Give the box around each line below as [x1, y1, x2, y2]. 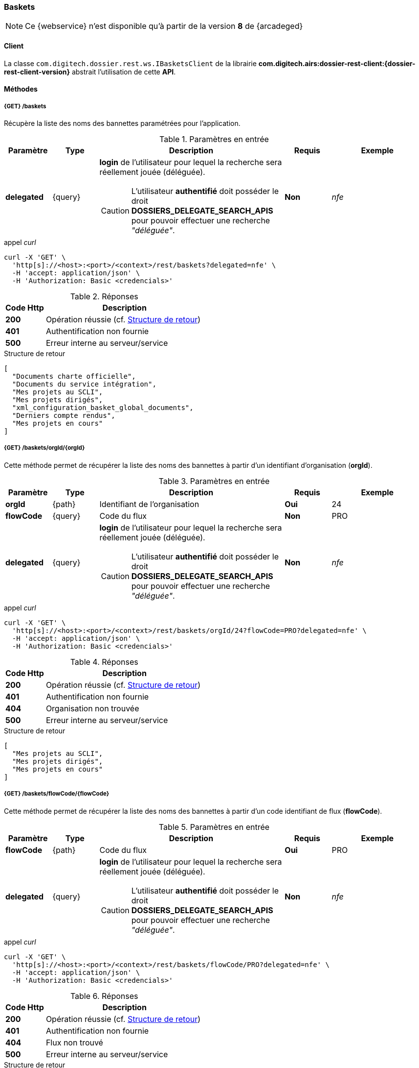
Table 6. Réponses [70, 991, 138, 1001]
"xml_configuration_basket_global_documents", [12, 403, 194, 412]
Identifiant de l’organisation [99, 499, 199, 509]
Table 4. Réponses [70, 656, 138, 667]
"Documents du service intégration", [12, 380, 156, 388]
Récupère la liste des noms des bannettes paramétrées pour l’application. [4, 119, 241, 127]
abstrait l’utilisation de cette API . [71, 67, 176, 76]
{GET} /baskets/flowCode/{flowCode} [4, 790, 110, 798]
